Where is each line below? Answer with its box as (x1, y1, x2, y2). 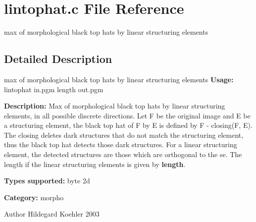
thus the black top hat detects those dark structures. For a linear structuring (4, 139, 237, 150)
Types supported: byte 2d (4, 175, 90, 186)
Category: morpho (4, 192, 64, 202)
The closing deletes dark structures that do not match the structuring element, (4, 129, 244, 140)
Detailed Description (4, 51, 112, 66)
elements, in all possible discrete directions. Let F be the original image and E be (4, 110, 251, 120)
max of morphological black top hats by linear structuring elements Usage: (4, 74, 234, 84)
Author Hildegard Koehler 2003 (4, 209, 100, 219)
